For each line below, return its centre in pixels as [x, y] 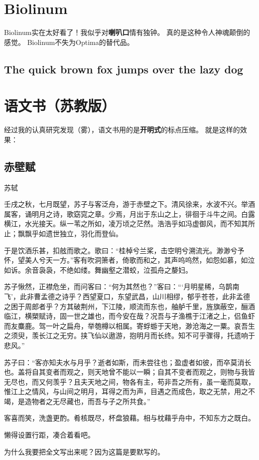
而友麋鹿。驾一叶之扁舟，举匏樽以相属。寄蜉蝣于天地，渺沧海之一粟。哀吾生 [129, 325]
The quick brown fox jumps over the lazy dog [124, 69]
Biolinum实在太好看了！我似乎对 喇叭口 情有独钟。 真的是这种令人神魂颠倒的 [127, 32]
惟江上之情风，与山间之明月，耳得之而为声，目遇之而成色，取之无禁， [119, 391]
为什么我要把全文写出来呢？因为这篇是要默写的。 [84, 451]
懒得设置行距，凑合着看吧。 [49, 435]
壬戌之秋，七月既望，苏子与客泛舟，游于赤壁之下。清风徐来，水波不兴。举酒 [129, 204]
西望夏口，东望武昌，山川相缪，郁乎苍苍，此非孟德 [166, 296]
